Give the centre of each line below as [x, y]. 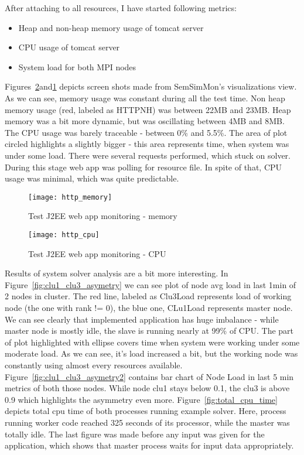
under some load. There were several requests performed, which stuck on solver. [148, 155]
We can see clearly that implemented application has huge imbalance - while [142, 319]
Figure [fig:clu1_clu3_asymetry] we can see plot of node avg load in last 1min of [151, 284]
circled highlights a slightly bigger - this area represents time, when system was [147, 144]
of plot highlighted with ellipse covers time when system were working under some [152, 342]
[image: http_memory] [70, 197]
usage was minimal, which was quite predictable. [92, 178]
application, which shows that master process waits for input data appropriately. [149, 445]
